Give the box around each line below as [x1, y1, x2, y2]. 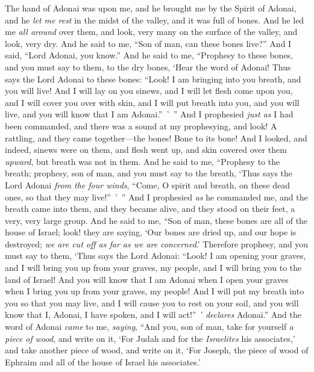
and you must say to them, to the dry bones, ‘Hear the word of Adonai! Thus [5, 60, 291, 73]
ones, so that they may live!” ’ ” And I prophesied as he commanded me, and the [5, 190, 308, 203]
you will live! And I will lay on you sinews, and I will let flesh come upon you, [5, 84, 293, 97]
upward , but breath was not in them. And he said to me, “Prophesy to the [5, 155, 280, 167]
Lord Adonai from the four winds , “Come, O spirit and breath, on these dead [5, 178, 290, 191]
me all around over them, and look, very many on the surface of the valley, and [5, 25, 298, 38]
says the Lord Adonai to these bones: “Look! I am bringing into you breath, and [5, 72, 301, 85]
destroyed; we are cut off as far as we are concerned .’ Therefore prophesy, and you [5, 237, 309, 250]
